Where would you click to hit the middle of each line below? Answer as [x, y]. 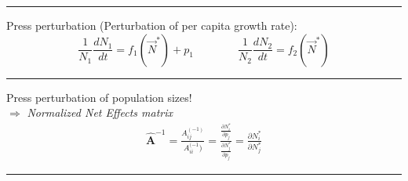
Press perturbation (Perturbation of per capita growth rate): [152, 25]
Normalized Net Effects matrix [100, 112]
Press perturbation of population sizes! [99, 97]
